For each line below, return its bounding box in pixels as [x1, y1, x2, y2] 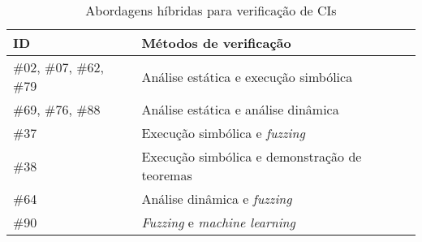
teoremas [141, 166, 192, 184]
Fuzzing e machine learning [141, 213, 295, 231]
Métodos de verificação [141, 33, 291, 52]
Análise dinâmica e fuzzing [141, 189, 292, 208]
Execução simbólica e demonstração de [141, 147, 362, 166]
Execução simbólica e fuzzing [141, 123, 305, 142]
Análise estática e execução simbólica [141, 67, 353, 86]
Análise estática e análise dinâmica [141, 100, 339, 119]
